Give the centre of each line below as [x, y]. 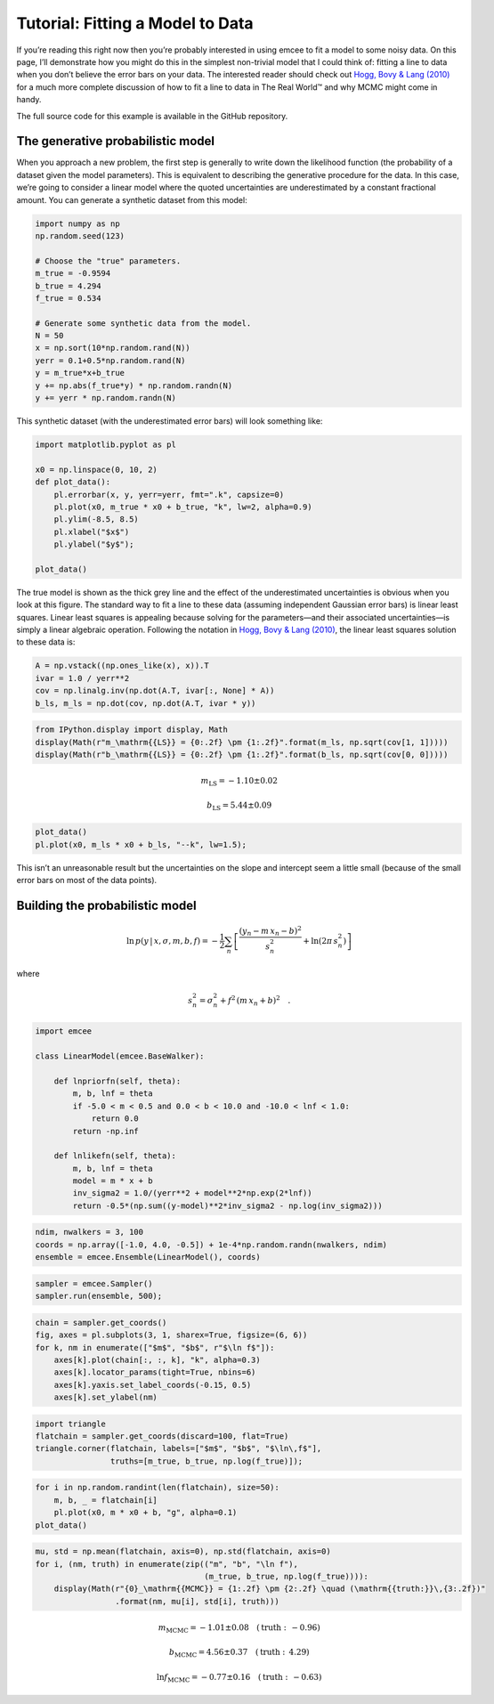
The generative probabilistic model [116, 141]
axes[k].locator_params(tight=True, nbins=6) [155, 1372]
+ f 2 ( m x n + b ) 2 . [255, 1001]
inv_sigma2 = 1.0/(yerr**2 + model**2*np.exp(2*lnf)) [192, 1193]
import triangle [71, 1424]
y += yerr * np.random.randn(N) [106, 398]
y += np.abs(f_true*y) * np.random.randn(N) [134, 385]
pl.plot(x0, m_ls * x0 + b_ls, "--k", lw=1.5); [141, 844]
